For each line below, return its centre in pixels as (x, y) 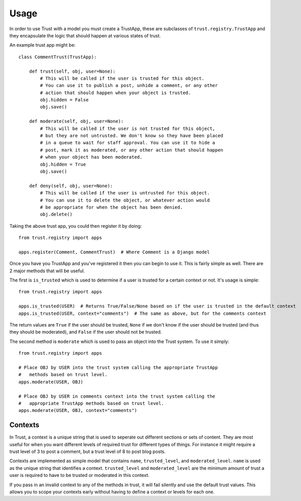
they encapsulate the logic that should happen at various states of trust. (85, 35)
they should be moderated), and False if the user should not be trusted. (86, 332)
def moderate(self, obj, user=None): (76, 121)
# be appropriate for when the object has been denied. (112, 207)
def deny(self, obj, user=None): (71, 186)
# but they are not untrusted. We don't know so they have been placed (132, 136)
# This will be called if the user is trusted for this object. (122, 78)
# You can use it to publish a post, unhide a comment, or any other (129, 85)
